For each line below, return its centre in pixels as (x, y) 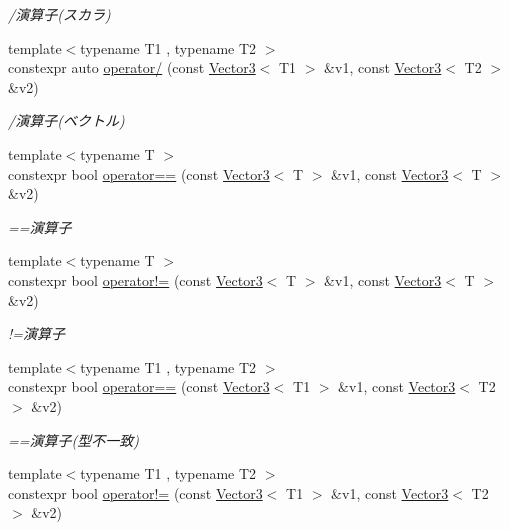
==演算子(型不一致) (73, 439)
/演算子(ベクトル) (66, 120)
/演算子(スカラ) (59, 14)
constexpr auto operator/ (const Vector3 (132, 67)
